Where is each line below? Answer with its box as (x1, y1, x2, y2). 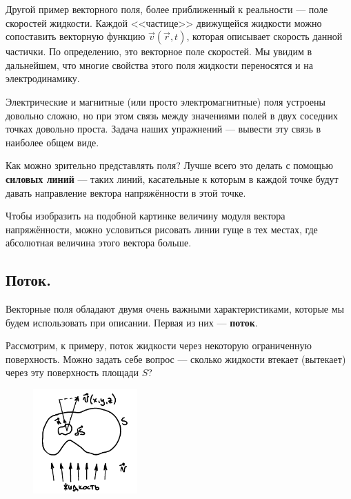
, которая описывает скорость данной (186, 29, 343, 43)
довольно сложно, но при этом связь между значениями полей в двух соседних (6, 108, 339, 122)
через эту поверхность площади (6, 365, 139, 380)
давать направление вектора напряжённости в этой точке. (6, 185, 246, 199)
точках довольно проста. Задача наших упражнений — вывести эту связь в (6, 121, 321, 136)
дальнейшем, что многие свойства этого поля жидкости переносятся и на (6, 57, 313, 72)
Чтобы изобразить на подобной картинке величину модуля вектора (6, 208, 285, 223)
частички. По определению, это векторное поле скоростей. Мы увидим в (6, 44, 312, 59)
